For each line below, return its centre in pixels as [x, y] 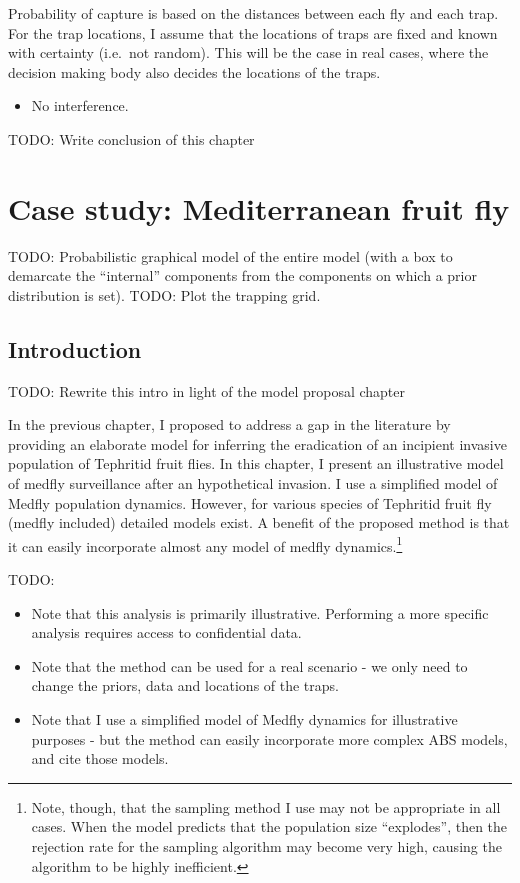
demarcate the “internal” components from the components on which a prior [242, 275]
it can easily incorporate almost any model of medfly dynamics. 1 [205, 544]
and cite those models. [100, 758]
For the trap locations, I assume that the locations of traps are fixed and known [253, 32]
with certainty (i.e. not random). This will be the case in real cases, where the [248, 52]
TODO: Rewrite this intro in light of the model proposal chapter [206, 390]
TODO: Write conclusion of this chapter [131, 138]
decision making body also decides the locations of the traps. [194, 71]
